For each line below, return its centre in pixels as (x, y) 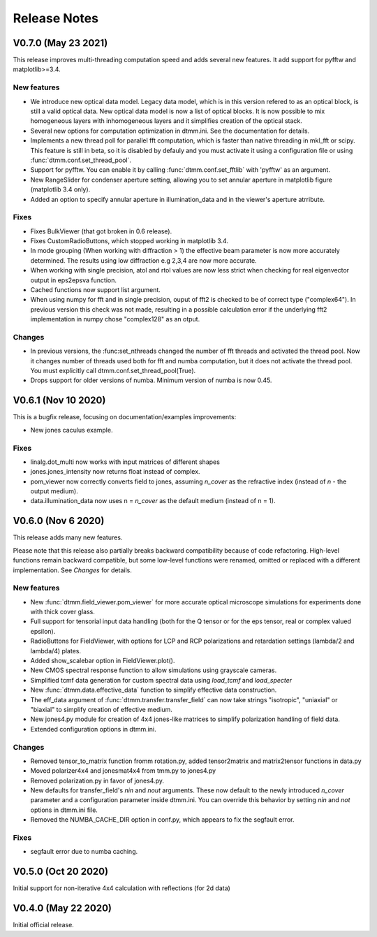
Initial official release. (44, 925)
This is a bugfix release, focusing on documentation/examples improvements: (125, 417)
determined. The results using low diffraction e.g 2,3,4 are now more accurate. (144, 260)
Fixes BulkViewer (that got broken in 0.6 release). (101, 231)
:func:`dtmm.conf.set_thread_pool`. (81, 160)
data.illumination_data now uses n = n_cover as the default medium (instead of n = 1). (153, 501)
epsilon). (43, 631)
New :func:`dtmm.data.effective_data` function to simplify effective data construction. (154, 690)
